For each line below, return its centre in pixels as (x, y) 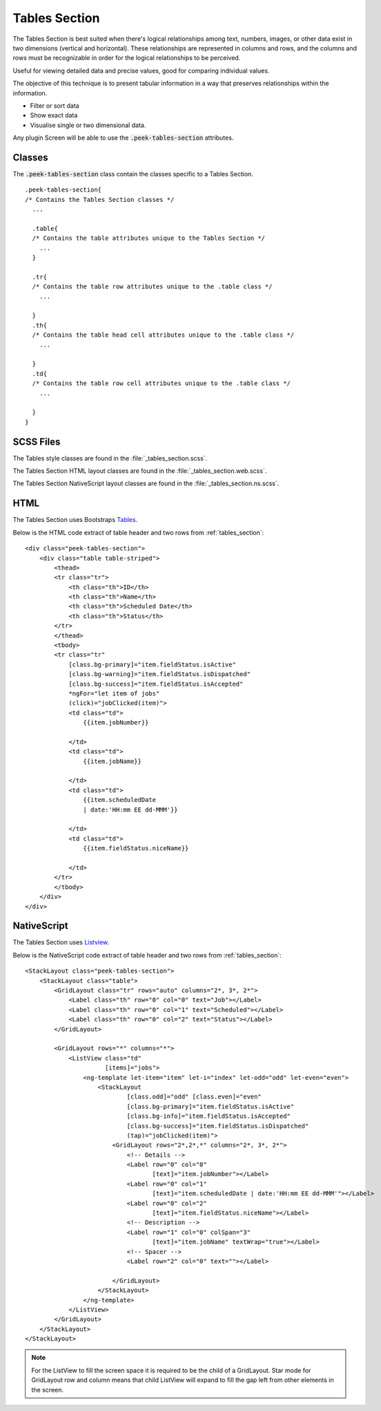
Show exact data (54, 115)
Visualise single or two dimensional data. (88, 125)
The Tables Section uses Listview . (61, 942)
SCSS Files (37, 441)
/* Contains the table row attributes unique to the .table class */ (152, 287)
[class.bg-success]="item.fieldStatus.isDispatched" (218, 1126)
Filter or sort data (55, 105)
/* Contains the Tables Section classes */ (100, 199)
